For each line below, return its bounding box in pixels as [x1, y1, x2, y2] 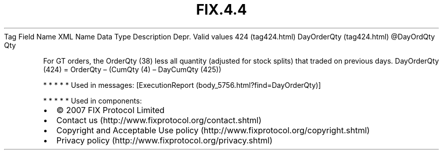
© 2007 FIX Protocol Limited [56, 105, 165, 115]
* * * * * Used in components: [43, 96, 142, 105]
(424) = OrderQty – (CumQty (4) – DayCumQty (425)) [43, 65, 221, 74]
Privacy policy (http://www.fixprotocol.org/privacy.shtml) [56, 135, 273, 145]
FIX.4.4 [196, 1, 247, 18]
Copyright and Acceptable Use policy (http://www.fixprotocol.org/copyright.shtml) [56, 125, 370, 135]
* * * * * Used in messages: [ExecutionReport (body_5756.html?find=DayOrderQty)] [43, 80, 321, 89]
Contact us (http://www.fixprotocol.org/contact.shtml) [56, 115, 262, 125]
